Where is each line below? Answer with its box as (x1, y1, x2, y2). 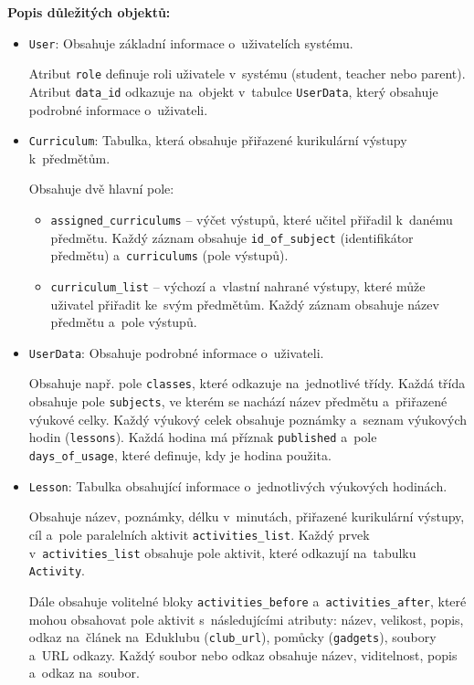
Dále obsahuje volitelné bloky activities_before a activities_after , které (28, 591, 467, 610)
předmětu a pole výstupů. (50, 312, 197, 332)
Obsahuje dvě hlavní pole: (28, 179, 174, 198)
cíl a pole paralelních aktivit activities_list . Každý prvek (28, 524, 370, 543)
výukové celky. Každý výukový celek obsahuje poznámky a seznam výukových (28, 409, 468, 428)
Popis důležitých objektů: (7, 3, 171, 21)
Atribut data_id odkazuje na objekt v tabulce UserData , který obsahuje (28, 81, 438, 100)
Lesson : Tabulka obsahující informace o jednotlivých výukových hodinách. (28, 476, 448, 495)
